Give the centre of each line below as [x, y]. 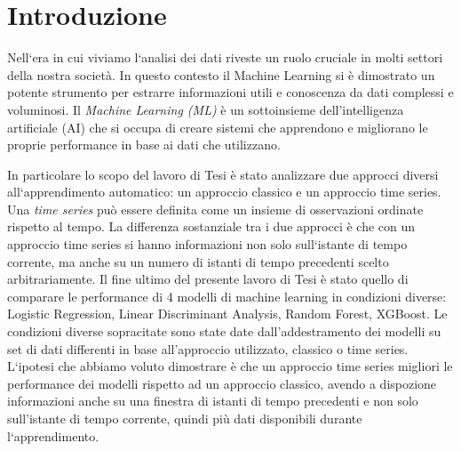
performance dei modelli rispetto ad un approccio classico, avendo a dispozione [222, 383]
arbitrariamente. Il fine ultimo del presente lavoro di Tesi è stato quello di [208, 279]
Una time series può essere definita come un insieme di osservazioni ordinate [215, 209]
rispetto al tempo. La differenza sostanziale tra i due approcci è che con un [211, 226]
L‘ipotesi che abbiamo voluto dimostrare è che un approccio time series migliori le [230, 366]
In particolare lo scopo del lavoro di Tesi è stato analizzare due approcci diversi [223, 174]
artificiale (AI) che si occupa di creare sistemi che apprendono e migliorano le [218, 127]
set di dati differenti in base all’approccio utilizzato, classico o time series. [208, 348]
